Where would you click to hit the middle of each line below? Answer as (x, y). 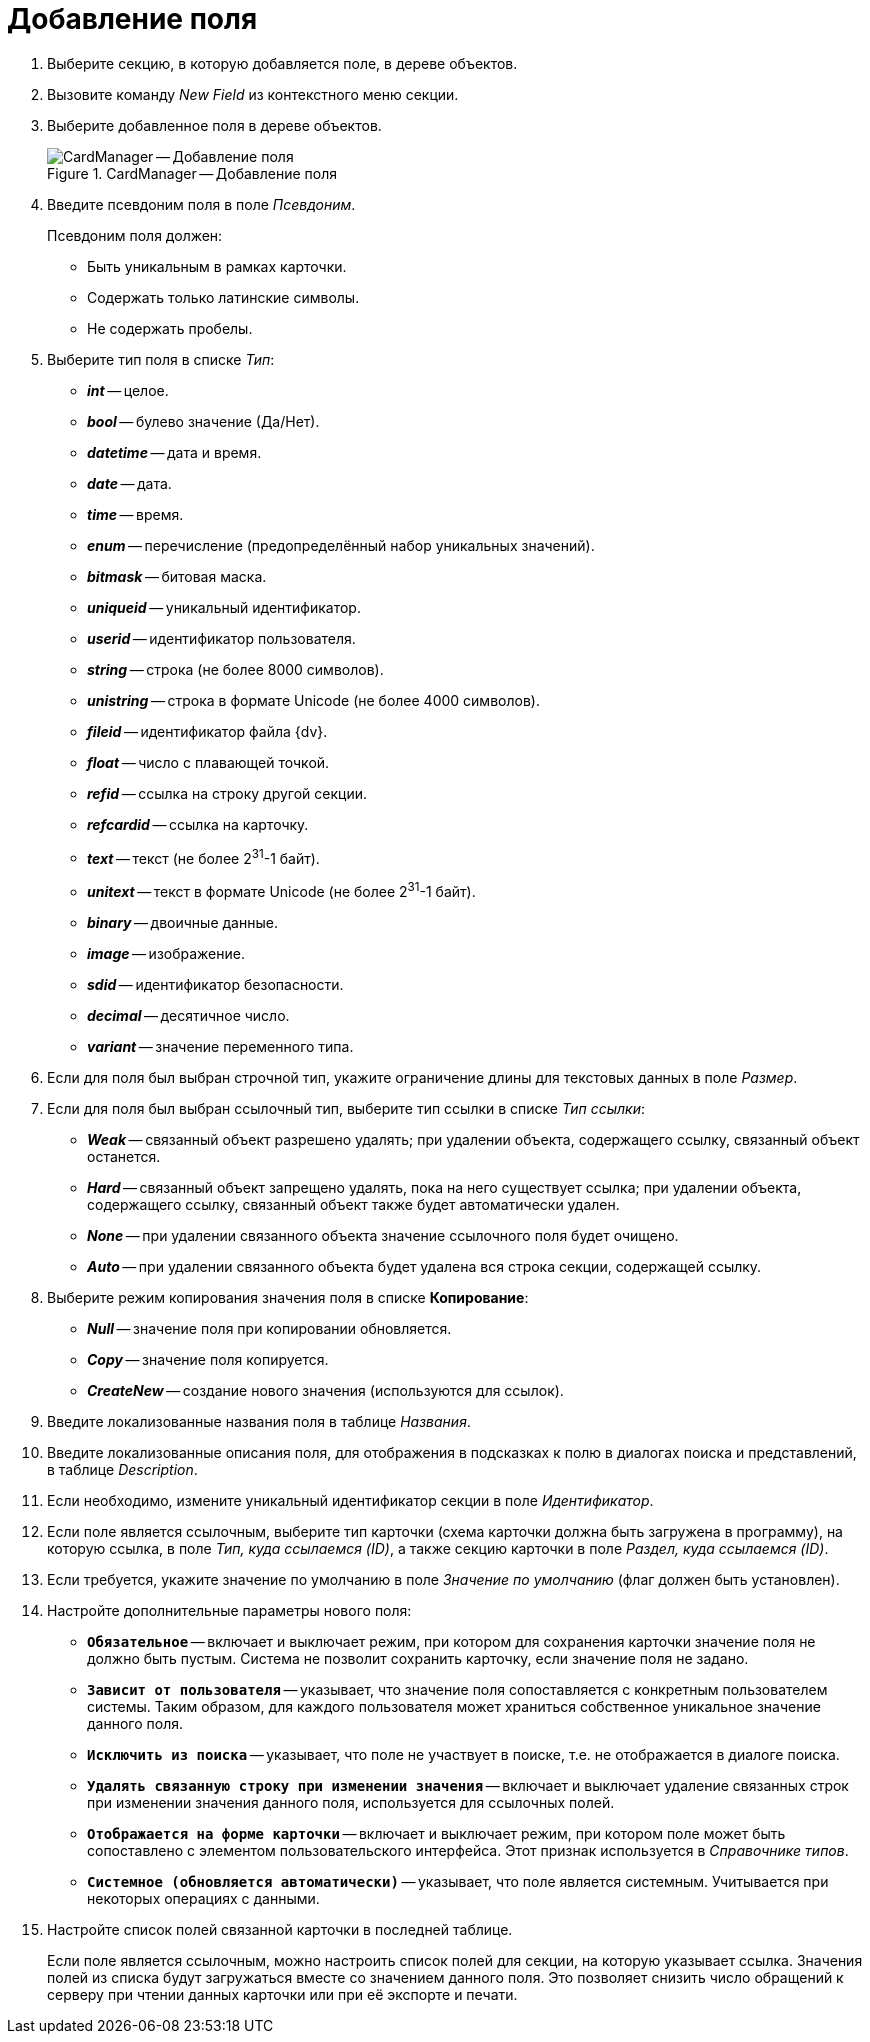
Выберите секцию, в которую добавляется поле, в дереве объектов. (282, 63)
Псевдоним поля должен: (135, 235)
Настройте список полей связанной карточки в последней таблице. (280, 1930)
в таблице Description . (122, 1470)
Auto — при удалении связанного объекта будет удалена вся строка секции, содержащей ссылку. (424, 1267)
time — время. (135, 514)
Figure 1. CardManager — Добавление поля (192, 173)
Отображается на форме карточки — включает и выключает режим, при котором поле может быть (436, 1834)
